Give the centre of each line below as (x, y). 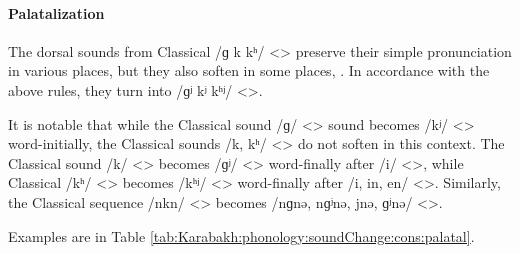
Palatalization (56, 12)
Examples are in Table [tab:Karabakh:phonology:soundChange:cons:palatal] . (241, 235)
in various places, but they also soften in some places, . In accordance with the (249, 70)
